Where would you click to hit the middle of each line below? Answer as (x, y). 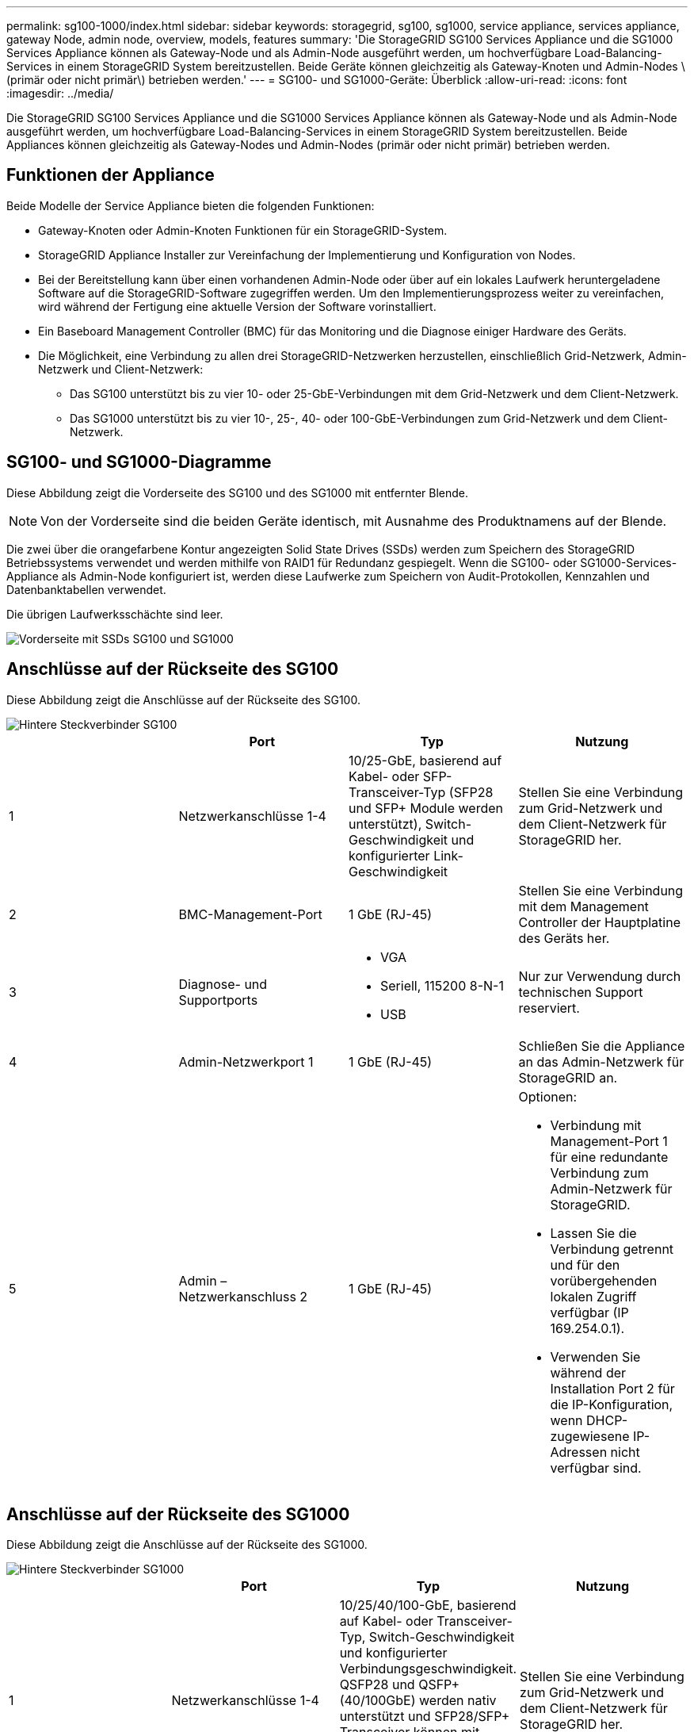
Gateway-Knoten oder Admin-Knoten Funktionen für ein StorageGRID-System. (243, 230)
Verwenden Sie (595, 1356)
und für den (585, 1265)
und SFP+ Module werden (426, 808)
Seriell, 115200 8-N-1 (442, 985)
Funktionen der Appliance (111, 175)
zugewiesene (590, 1436)
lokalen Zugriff (593, 1296)
